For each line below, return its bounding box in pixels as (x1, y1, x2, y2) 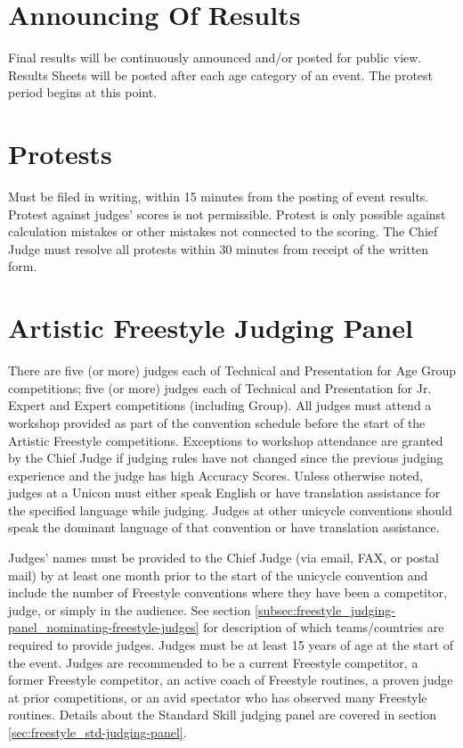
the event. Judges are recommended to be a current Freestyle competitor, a (8, 653, 418, 671)
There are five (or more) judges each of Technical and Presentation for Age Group (8, 361, 457, 380)
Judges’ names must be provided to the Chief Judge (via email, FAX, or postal (8, 548, 439, 567)
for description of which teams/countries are (203, 618, 444, 637)
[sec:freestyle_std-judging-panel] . (8, 723, 187, 741)
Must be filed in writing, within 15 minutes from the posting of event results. (8, 187, 429, 206)
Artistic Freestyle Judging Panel (8, 309, 413, 346)
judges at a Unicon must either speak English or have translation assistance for (8, 483, 441, 502)
